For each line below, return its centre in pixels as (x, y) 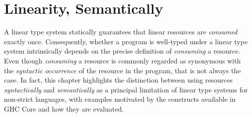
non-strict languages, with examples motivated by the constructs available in (120, 99)
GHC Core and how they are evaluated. (64, 108)
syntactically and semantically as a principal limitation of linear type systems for (126, 89)
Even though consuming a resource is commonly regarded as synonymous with (123, 60)
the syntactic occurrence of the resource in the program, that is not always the (123, 70)
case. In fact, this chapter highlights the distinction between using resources (118, 80)
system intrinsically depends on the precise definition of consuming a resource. (122, 51)
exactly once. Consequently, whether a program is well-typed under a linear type (126, 41)
